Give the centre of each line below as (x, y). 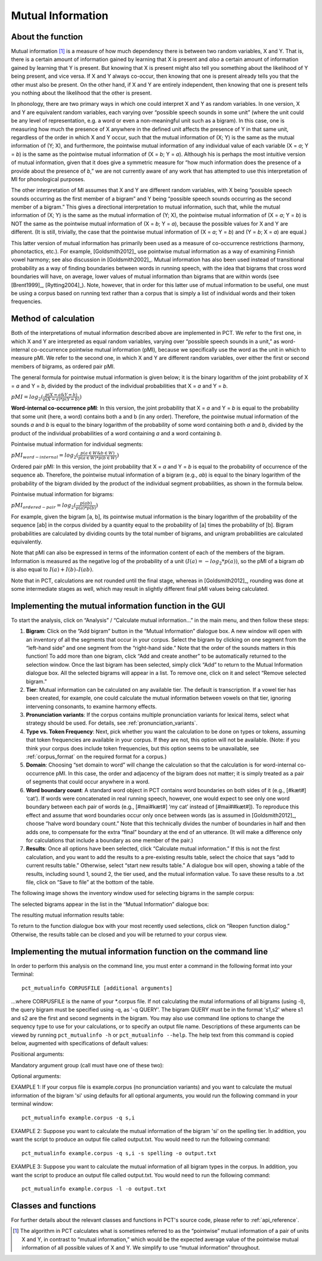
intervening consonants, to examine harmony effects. (92, 706)
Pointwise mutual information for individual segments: (77, 444)
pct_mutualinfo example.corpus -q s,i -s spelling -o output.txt (119, 1153)
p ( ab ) (86, 503)
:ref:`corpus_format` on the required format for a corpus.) (96, 757)
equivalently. (27, 542)
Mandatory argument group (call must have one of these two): (87, 1065)
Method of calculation (53, 319)
